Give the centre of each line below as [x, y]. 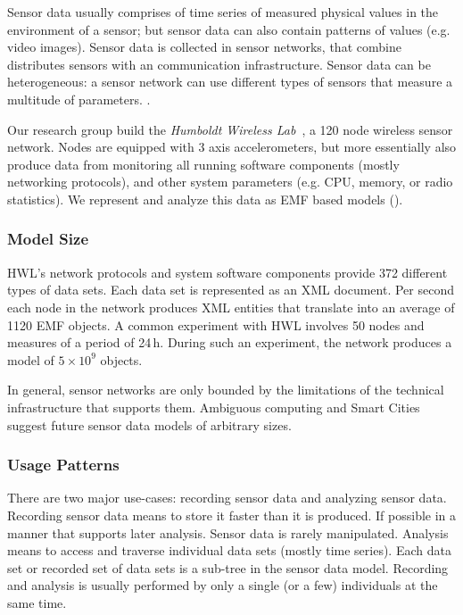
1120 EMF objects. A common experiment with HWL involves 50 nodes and [216, 324]
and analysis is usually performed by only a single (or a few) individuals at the [223, 585]
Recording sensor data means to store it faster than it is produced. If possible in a [232, 515]
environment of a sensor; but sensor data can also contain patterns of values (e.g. [229, 29]
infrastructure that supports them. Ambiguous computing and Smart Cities [214, 407]
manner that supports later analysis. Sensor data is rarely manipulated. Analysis [228, 532]
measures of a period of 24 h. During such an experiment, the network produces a [230, 342]
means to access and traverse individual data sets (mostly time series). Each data [229, 550]
